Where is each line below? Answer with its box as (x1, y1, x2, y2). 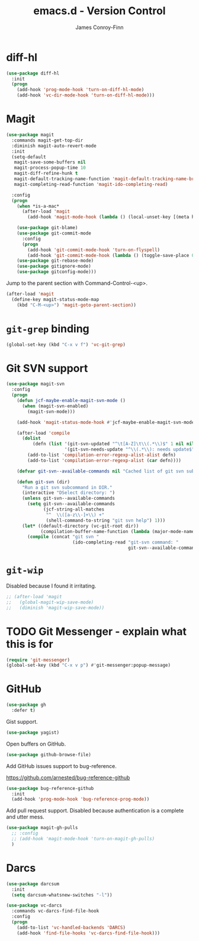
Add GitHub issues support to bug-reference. (6, 762, 117, 769)
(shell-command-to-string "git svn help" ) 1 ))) (46, 517, 166, 524)
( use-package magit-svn (6, 381, 65, 387)
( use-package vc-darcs (6, 903, 62, 908)
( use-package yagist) (6, 730, 60, 736)
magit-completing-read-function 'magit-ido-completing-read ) (14, 181, 168, 187)
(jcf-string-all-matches (43, 506, 105, 512)
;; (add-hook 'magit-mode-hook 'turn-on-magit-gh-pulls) (11, 836, 155, 842)
